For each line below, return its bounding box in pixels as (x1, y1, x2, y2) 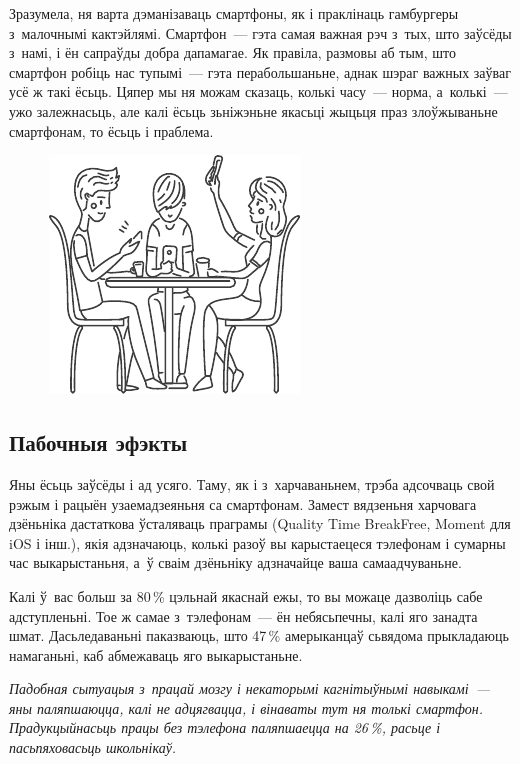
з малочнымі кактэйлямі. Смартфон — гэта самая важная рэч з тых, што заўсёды (9, 22, 512, 43)
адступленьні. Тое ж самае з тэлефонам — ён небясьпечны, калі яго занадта (9, 605, 478, 626)
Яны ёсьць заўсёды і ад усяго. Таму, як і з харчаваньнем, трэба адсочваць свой (9, 473, 495, 494)
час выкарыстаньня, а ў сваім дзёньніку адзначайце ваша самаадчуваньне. (9, 552, 462, 573)
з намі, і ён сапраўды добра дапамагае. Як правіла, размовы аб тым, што (9, 42, 456, 63)
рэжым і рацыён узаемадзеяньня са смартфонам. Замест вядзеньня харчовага (9, 493, 477, 514)
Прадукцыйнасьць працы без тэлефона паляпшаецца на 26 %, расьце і (9, 717, 441, 738)
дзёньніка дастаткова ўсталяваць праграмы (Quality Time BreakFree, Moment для (9, 513, 511, 534)
